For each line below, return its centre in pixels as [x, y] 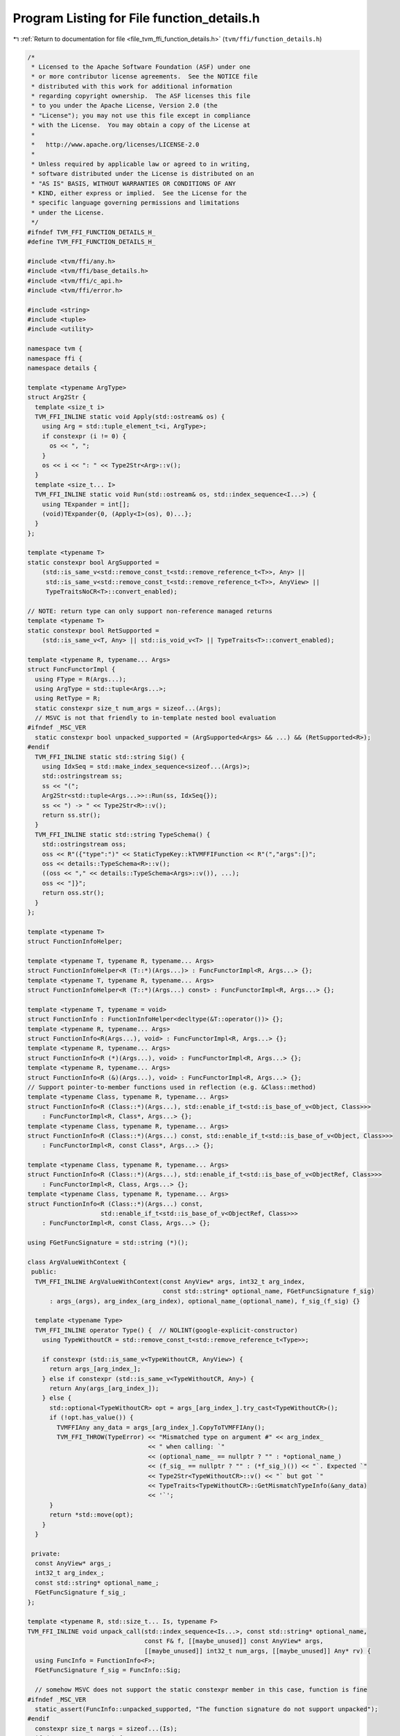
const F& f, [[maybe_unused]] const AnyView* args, [234, 1641]
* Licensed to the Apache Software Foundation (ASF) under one [141, 67]
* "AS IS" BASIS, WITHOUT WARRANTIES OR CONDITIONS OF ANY [134, 183]
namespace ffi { [55, 358]
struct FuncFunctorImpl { [71, 669]
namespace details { [62, 368]
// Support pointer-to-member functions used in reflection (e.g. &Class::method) [172, 1087]
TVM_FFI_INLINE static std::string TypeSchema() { [123, 834]
